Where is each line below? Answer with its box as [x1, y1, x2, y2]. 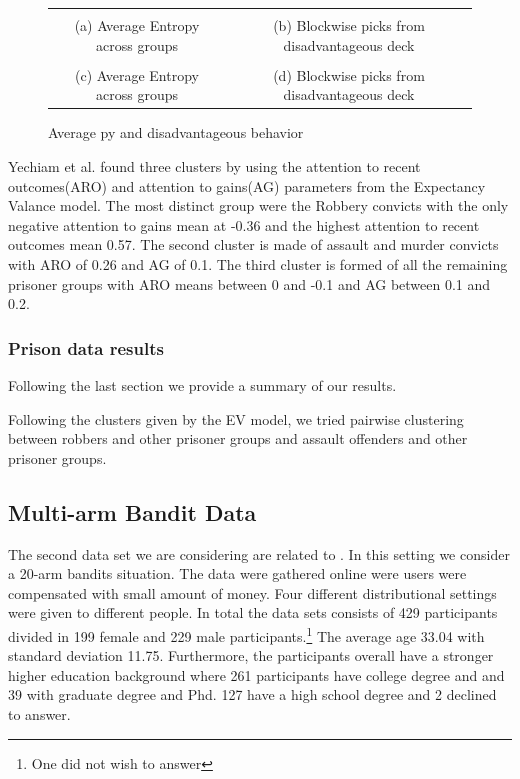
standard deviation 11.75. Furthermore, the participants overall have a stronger [8, 645, 494, 666]
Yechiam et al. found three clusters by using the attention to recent [8, 155, 421, 176]
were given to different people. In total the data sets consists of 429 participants [8, 602, 498, 623]
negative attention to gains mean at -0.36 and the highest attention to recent [8, 214, 480, 235]
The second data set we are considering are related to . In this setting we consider [8, 543, 510, 564]
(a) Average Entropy [74, 15, 200, 35]
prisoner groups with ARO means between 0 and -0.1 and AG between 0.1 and [8, 273, 491, 294]
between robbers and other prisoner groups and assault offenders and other [8, 428, 468, 449]
